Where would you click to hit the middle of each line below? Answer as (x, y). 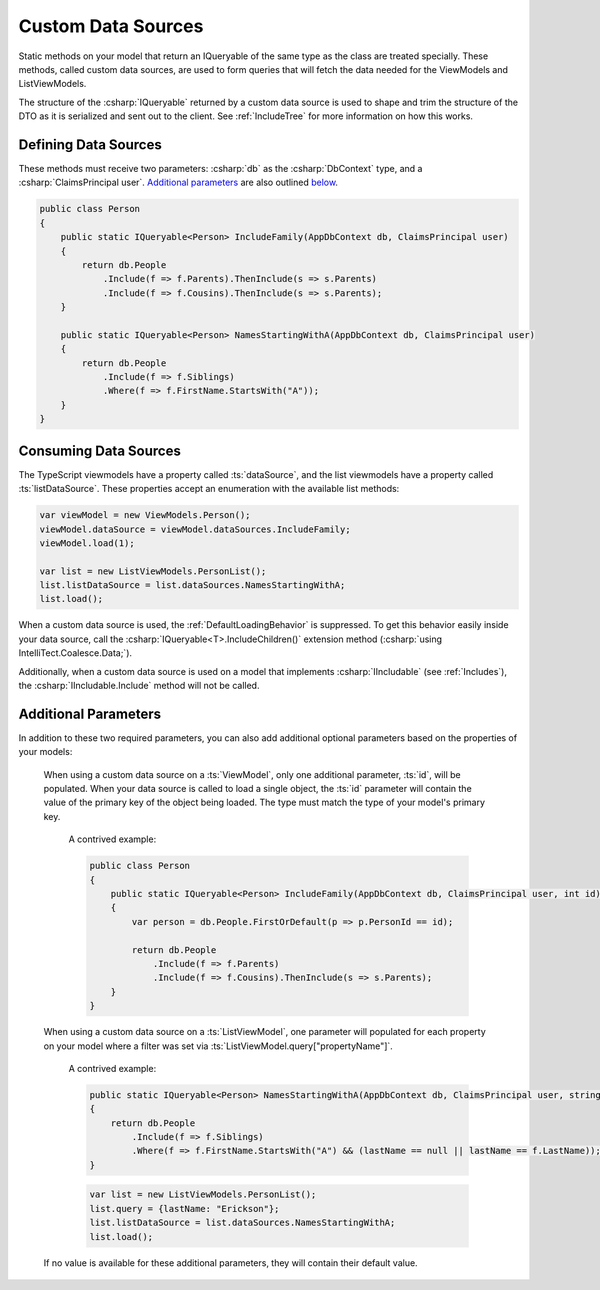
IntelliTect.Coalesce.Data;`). (75, 653)
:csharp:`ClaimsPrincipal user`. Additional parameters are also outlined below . (178, 182)
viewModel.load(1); (87, 543)
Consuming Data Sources (100, 450)
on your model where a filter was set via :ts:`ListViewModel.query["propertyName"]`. (218, 1046)
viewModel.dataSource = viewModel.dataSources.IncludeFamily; (195, 529)
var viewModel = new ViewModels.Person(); (145, 515)
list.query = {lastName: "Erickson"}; (184, 1208)
